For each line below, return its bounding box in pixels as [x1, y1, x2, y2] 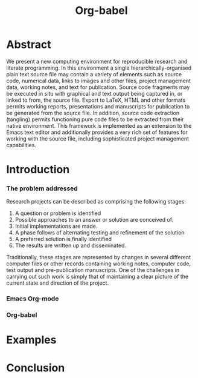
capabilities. [6, 141, 36, 148]
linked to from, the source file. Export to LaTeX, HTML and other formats [6, 96, 186, 104]
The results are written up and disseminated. [14, 242, 127, 249]
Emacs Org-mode [6, 294, 59, 303]
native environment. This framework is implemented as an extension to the [6, 122, 192, 129]
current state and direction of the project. [6, 279, 109, 287]
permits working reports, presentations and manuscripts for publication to [6, 102, 190, 110]
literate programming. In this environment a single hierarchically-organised [6, 64, 192, 71]
